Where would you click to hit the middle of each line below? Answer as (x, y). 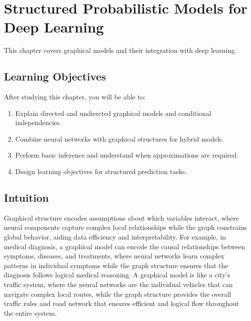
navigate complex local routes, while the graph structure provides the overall (118, 294)
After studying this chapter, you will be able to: (75, 97)
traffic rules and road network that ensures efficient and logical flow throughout (122, 303)
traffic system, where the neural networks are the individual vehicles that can (118, 284)
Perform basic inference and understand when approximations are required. (127, 155)
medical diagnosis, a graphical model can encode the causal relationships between (125, 246)
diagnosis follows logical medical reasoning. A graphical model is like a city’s (117, 275)
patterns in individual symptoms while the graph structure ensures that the (116, 265)
